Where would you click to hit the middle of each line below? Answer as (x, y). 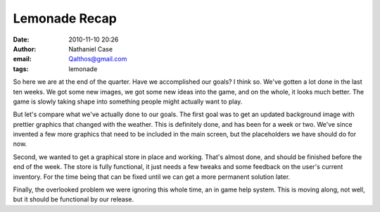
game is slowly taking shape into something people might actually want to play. (128, 101)
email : (22, 59)
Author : (25, 49)
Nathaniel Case (90, 49)
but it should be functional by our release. (74, 199)
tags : (21, 69)
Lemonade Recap (65, 18)
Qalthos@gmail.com (98, 59)
